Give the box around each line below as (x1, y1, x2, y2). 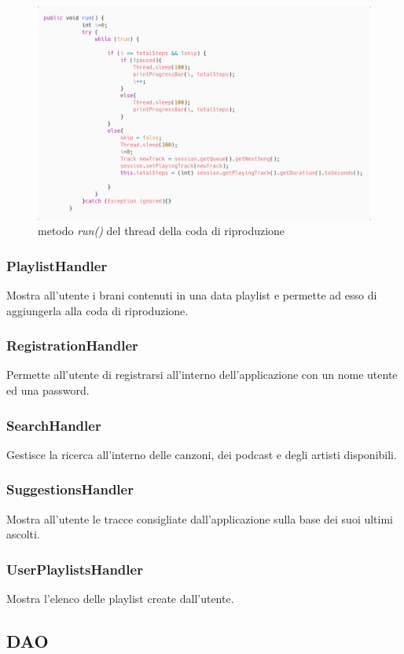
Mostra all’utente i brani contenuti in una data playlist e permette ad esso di (6, 287, 377, 303)
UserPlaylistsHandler (6, 559, 143, 579)
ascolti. (6, 526, 40, 542)
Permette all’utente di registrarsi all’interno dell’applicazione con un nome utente (6, 366, 398, 383)
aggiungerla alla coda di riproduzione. (6, 302, 189, 318)
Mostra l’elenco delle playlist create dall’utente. (6, 590, 234, 607)
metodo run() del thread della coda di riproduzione (38, 222, 285, 239)
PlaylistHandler (6, 255, 108, 275)
